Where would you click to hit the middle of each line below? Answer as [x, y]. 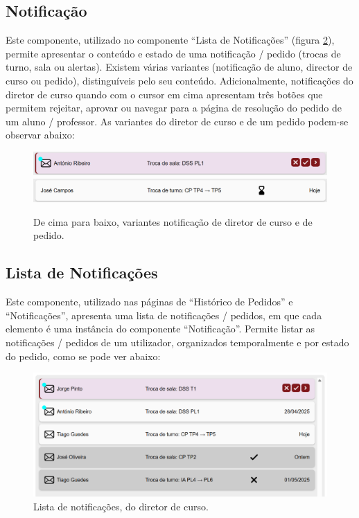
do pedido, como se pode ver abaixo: [83, 356]
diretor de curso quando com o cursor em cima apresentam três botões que [164, 94]
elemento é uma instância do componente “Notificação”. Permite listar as [160, 329]
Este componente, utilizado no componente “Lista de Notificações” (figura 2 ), [170, 40]
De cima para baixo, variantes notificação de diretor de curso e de [173, 221]
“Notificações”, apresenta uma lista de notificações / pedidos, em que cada [164, 315]
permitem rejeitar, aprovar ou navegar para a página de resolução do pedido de [174, 108]
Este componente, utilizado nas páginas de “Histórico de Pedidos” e [149, 302]
